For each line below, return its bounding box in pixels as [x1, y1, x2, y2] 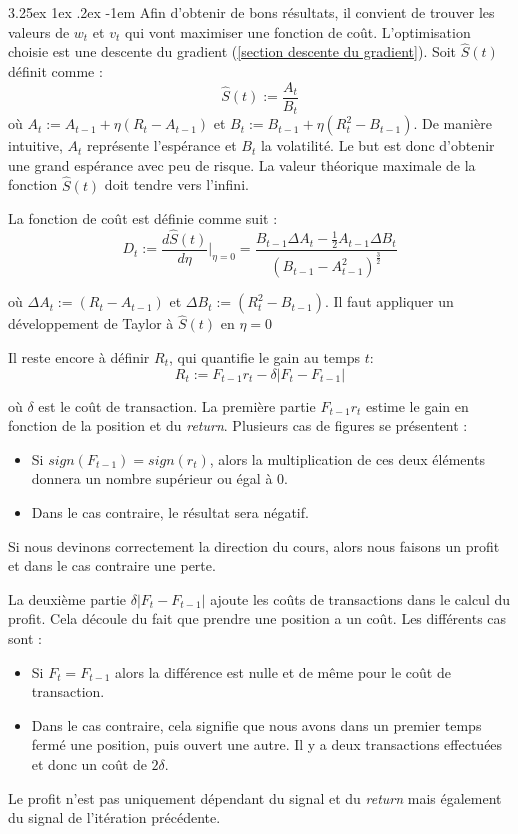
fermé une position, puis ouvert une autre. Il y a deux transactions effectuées [31, 734, 503, 755]
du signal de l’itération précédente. [8, 807, 221, 828]
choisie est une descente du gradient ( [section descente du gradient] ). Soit [8, 41, 457, 62]
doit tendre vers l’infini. [104, 174, 249, 195]
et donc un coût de [31, 753, 147, 774]
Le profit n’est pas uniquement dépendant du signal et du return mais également [8, 787, 502, 808]
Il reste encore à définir [8, 347, 150, 367]
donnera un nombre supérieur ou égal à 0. [31, 468, 288, 489]
